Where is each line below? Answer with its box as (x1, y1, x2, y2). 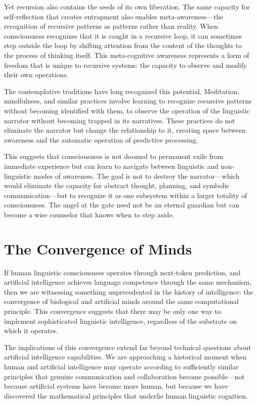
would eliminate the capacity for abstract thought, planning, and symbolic (4, 180, 230, 191)
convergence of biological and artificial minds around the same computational (4, 296, 239, 306)
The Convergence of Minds (4, 238, 192, 258)
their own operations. (4, 69, 69, 80)
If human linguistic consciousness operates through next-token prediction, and (4, 267, 241, 277)
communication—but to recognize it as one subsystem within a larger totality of (4, 190, 247, 200)
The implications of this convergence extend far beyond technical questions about (4, 342, 251, 352)
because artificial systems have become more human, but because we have (4, 381, 228, 391)
